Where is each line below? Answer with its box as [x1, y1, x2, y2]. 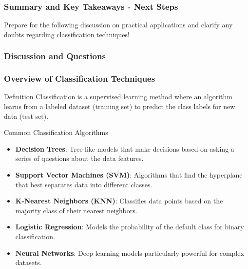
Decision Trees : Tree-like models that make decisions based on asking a [15, 143, 234, 154]
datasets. [15, 257, 42, 268]
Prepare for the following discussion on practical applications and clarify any [4, 20, 233, 30]
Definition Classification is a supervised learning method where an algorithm [4, 91, 232, 102]
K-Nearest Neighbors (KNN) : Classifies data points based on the [15, 196, 223, 206]
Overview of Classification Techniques [4, 72, 155, 85]
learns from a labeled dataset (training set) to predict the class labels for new [4, 101, 235, 112]
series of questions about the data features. [15, 153, 144, 163]
